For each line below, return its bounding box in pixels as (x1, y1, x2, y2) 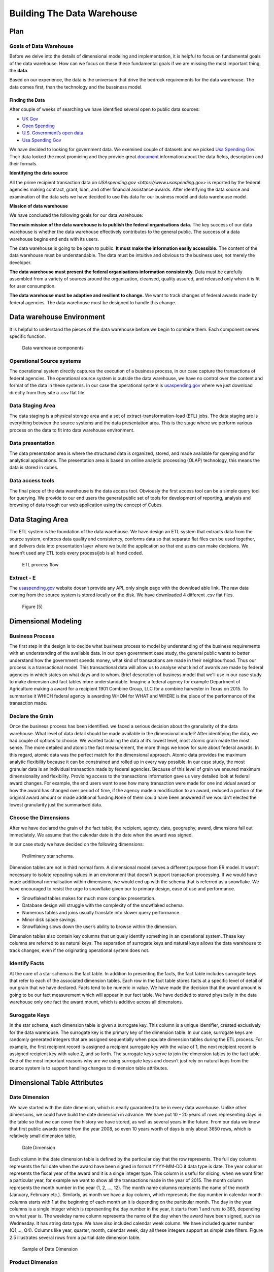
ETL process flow (22, 561, 59, 567)
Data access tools (9, 477, 54, 484)
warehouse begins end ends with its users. (9, 236, 99, 242)
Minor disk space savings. (22, 916, 77, 922)
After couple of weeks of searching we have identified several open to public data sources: (9, 106, 200, 112)
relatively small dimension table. (9, 1133, 77, 1139)
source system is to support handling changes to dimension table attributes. (9, 1065, 168, 1071)
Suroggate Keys (9, 1011, 50, 1019)
